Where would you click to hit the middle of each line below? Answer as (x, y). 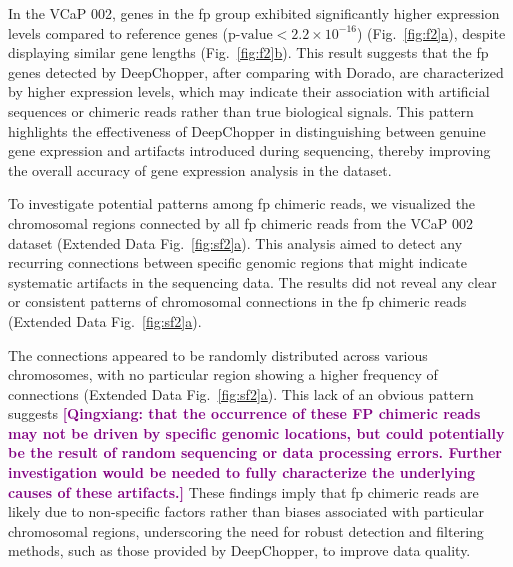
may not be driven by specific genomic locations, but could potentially (256, 432)
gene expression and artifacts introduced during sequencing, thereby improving (249, 150)
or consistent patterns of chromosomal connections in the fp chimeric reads (237, 301)
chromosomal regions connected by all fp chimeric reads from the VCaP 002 (240, 222)
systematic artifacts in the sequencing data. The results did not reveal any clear (252, 281)
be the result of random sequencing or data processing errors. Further (255, 452)
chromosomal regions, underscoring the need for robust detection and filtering (246, 530)
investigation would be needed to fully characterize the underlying (242, 472)
